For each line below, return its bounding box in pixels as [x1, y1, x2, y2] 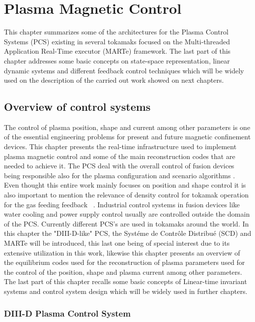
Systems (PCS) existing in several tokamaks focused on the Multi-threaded [4, 36, 230, 46]
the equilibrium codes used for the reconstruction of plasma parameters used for [4, 257, 245, 267]
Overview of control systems [4, 99, 151, 114]
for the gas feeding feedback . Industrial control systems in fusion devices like [4, 199, 240, 209]
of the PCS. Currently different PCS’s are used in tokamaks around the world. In [4, 218, 249, 228]
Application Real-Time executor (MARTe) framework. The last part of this [4, 46, 231, 56]
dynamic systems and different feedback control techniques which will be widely [4, 65, 244, 75]
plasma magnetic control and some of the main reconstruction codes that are [4, 151, 235, 161]
